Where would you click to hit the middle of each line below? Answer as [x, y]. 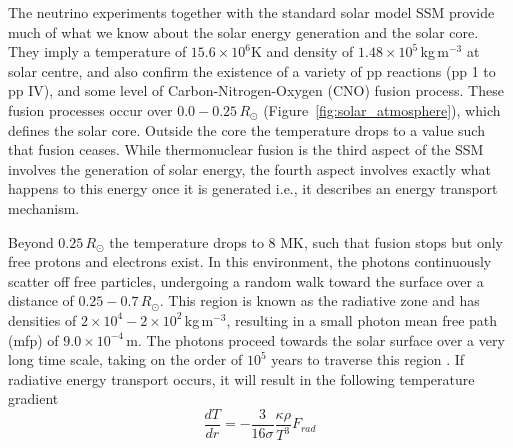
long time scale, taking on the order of [125, 359]
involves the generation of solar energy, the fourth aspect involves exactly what [250, 168]
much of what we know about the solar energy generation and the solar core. [243, 31]
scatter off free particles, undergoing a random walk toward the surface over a [246, 280]
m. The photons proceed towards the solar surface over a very [315, 339]
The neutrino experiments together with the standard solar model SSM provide [251, 12]
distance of [41, 300]
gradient [33, 398]
